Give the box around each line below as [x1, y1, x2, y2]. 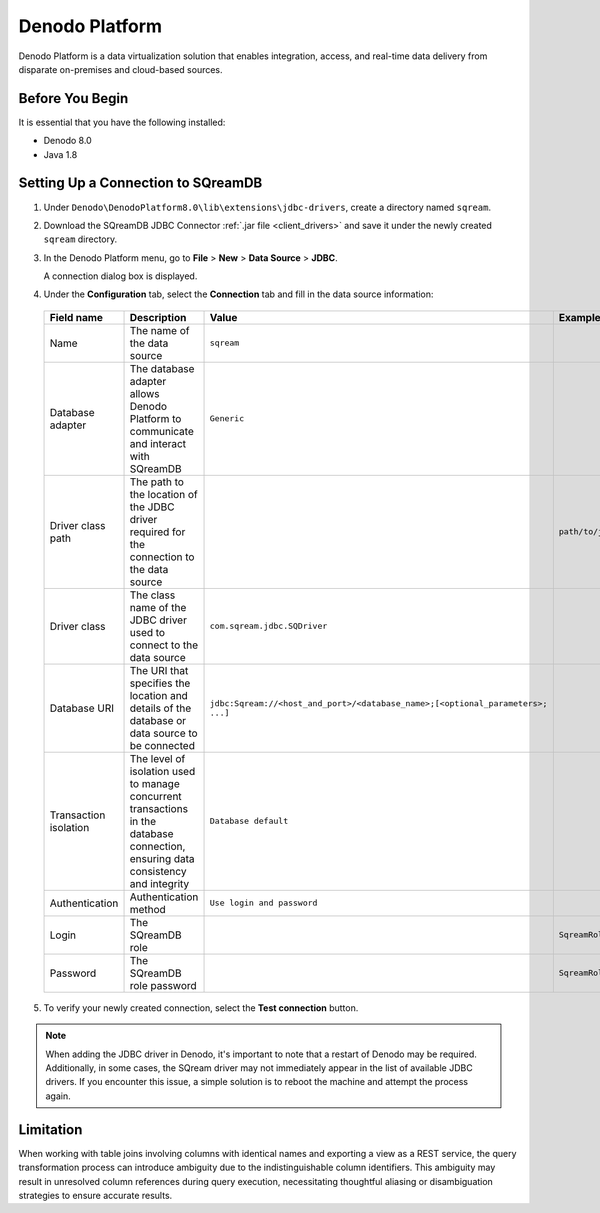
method [129, 902, 167, 916]
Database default [209, 816, 289, 827]
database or [129, 713, 187, 727]
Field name [49, 310, 104, 324]
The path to [129, 475, 185, 489]
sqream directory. [43, 233, 118, 245]
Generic [209, 413, 245, 424]
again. [45, 1090, 72, 1102]
